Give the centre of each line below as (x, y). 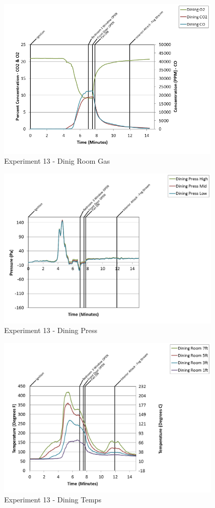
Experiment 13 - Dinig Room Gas (57, 161)
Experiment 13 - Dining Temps (53, 500)
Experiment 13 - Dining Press (51, 330)
